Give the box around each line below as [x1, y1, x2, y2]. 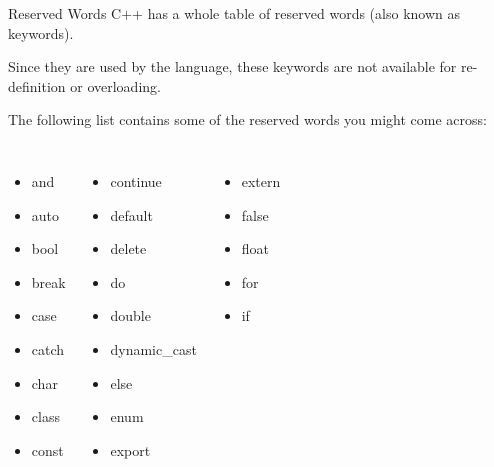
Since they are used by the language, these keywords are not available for [8, 56, 457, 77]
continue [110, 170, 162, 191]
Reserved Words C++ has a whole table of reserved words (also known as [8, 3, 460, 23]
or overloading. [70, 75, 161, 96]
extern [241, 170, 281, 191]
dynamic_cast [110, 338, 197, 359]
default [110, 204, 153, 225]
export [110, 439, 151, 460]
